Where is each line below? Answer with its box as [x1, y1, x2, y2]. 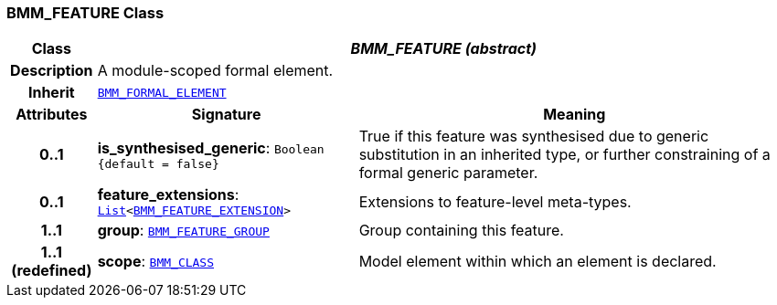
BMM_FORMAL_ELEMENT [97, 85, 227, 100]
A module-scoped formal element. [97, 61, 334, 80]
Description [10, 61, 93, 80]
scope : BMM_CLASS [97, 252, 215, 271]
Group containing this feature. [358, 221, 564, 240]
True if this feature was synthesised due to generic [358, 127, 709, 146]
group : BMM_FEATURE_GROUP [97, 221, 270, 240]
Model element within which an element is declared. [358, 252, 717, 271]
